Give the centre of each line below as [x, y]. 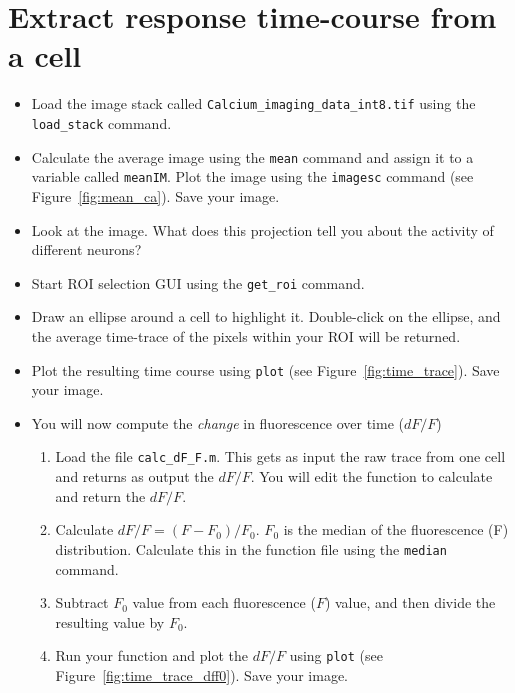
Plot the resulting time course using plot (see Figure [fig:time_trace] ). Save [265, 369]
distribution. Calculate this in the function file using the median [251, 548]
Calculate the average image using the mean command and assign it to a [252, 156]
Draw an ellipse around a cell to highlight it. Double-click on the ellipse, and [266, 316]
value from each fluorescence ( [224, 602]
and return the [100, 495]
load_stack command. [101, 122]
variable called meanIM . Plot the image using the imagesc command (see [252, 176]
